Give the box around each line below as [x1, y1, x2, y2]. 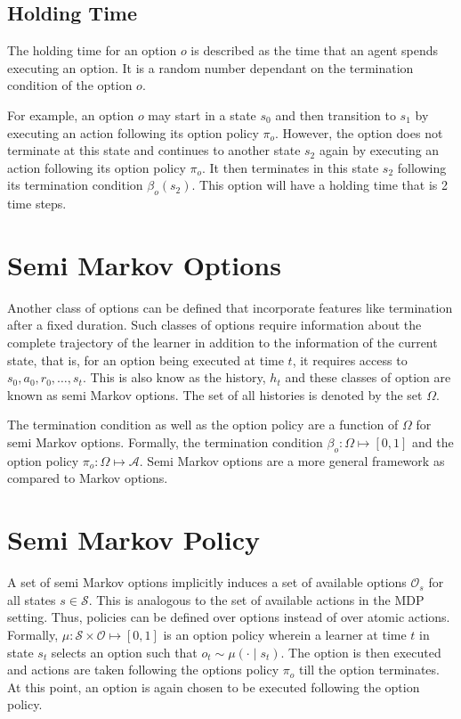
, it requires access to [292, 350, 408, 369]
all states [7, 590, 56, 609]
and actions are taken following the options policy [7, 660, 279, 679]
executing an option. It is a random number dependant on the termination [7, 58, 414, 77]
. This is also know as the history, [82, 368, 266, 387]
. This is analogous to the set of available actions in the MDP [88, 590, 425, 609]
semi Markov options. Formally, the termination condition [7, 433, 323, 452]
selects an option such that [51, 642, 198, 661]
